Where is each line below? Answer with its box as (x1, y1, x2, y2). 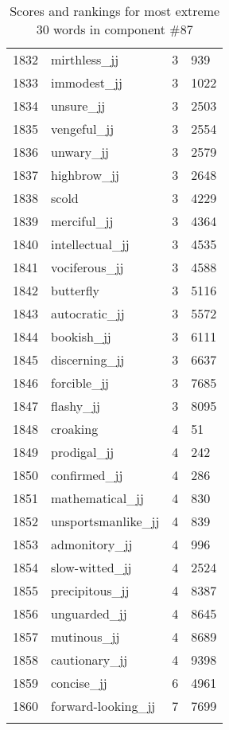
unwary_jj (51, 142, 109, 161)
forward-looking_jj (51, 697, 156, 715)
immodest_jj (51, 73, 122, 92)
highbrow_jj (51, 166, 119, 184)
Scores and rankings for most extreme (10, 2, 220, 20)
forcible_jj (51, 373, 109, 392)
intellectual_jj (51, 235, 130, 253)
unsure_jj (51, 96, 106, 115)
